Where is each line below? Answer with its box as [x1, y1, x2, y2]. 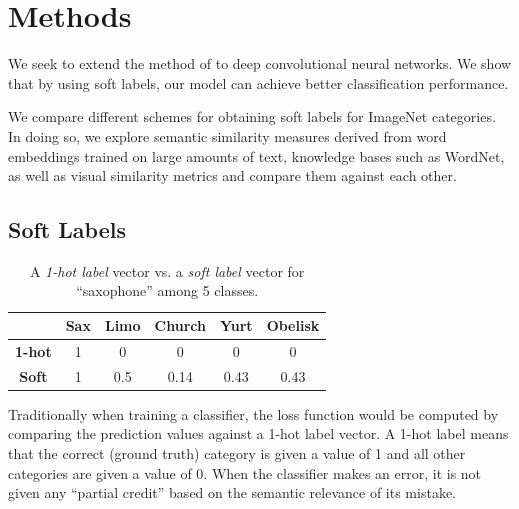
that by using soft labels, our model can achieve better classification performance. [8, 72, 509, 93]
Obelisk [266, 315, 320, 336]
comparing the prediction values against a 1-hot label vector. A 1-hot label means [8, 423, 509, 444]
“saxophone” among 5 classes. [76, 280, 259, 301]
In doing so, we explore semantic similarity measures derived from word [8, 125, 447, 146]
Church [154, 315, 206, 336]
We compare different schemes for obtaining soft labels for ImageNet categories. [8, 106, 496, 127]
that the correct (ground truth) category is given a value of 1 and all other [8, 443, 466, 464]
